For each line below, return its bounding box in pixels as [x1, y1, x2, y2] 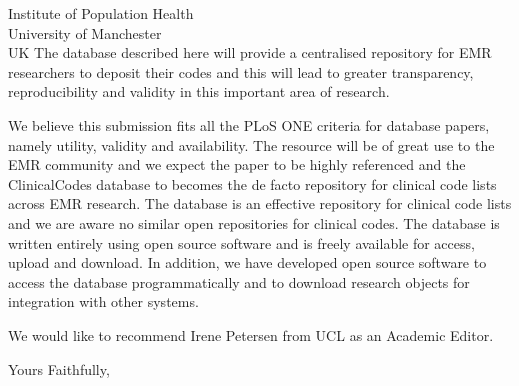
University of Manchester [8, 22, 162, 43]
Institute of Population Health [8, 3, 194, 23]
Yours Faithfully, [8, 358, 110, 379]
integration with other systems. [8, 291, 199, 312]
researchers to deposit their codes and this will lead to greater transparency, [8, 61, 474, 82]
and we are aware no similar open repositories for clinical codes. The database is [8, 212, 500, 233]
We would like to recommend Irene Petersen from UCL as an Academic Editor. [8, 324, 494, 345]
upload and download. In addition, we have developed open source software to [8, 252, 487, 273]
